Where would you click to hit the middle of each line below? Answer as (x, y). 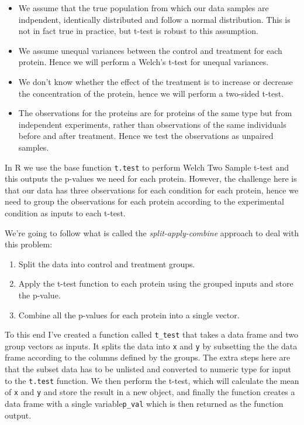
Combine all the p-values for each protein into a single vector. (129, 314)
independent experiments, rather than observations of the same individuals (152, 124)
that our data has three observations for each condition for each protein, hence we (152, 190)
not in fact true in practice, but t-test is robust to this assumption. (138, 31)
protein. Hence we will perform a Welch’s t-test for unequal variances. (144, 62)
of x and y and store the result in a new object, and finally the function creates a (150, 392)
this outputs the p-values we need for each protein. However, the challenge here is (151, 178)
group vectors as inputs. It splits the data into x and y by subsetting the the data (151, 346)
